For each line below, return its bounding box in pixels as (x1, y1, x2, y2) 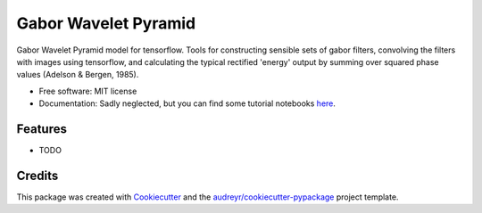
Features (16, 121, 67, 136)
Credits (16, 168, 59, 183)
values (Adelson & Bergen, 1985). (16, 70, 139, 80)
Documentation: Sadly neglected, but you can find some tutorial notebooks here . (38, 98, 337, 109)
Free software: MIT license (38, 86, 137, 96)
